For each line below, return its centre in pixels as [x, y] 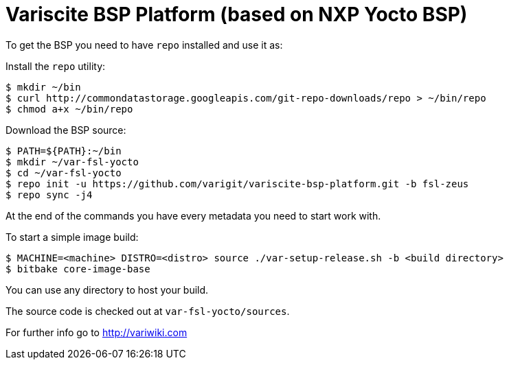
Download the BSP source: [66, 130]
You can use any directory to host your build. [107, 290]
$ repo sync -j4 [49, 195]
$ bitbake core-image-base [78, 269]
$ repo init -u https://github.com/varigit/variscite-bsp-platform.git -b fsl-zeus [237, 184]
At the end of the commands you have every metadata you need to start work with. [193, 215]
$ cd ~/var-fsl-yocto [64, 173]
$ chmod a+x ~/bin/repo [69, 109]
